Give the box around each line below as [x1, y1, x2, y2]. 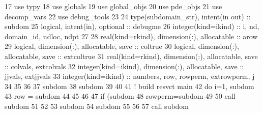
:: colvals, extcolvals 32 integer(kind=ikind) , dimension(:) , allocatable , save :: [5, 61, 244, 71]
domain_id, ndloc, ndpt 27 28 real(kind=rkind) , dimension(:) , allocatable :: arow [5, 31, 258, 41]
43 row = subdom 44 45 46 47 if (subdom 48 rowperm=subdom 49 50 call [5, 91, 236, 101]
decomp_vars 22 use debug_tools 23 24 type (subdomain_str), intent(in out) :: [5, 11, 251, 21]
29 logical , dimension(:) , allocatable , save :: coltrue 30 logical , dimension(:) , [5, 41, 239, 51]
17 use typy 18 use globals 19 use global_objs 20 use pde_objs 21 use [5, 1, 222, 11]
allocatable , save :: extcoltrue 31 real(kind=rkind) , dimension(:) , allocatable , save [5, 50, 258, 61]
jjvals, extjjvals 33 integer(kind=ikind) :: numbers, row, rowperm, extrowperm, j [5, 71, 255, 81]
